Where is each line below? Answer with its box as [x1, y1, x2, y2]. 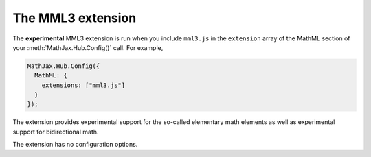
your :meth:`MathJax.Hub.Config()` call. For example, [12, 43, 164, 51]
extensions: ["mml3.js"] [41, 81, 126, 89]
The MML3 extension [12, 10, 137, 25]
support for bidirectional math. [12, 128, 99, 136]
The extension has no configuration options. [12, 141, 138, 149]
